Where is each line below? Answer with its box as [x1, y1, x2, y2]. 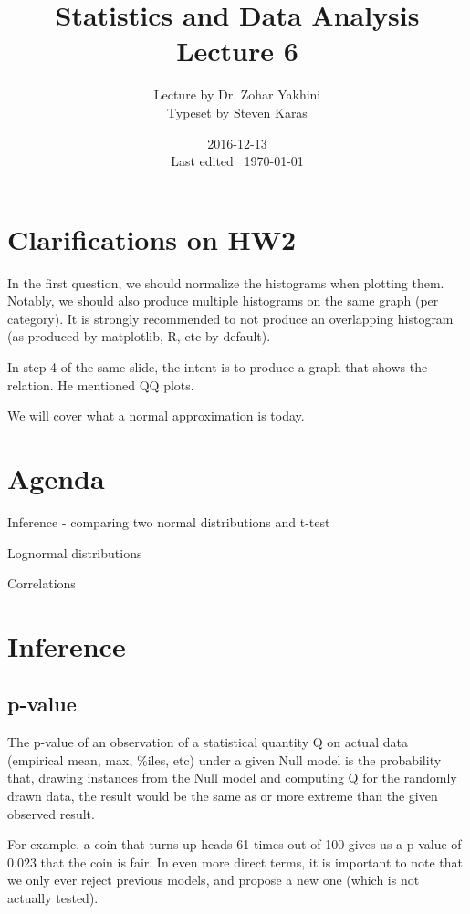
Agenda [7, 459, 105, 496]
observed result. [7, 804, 95, 823]
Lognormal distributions [7, 543, 142, 562]
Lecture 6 [176, 32, 298, 69]
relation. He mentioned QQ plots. [7, 375, 194, 394]
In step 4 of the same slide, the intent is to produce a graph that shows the [7, 358, 428, 376]
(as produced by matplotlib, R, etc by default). [7, 327, 271, 346]
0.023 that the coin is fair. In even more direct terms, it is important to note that [7, 852, 463, 871]
